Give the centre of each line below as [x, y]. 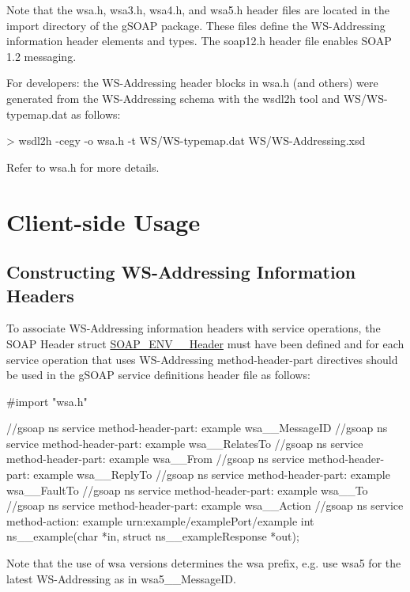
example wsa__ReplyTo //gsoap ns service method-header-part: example [212, 474]
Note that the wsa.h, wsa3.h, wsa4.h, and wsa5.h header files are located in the [198, 9]
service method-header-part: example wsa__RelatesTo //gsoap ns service [185, 443]
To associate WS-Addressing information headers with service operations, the [194, 328]
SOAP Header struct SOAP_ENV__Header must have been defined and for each [205, 343]
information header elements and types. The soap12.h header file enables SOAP [199, 41]
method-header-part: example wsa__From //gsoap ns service [156, 459]
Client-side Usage [103, 221]
